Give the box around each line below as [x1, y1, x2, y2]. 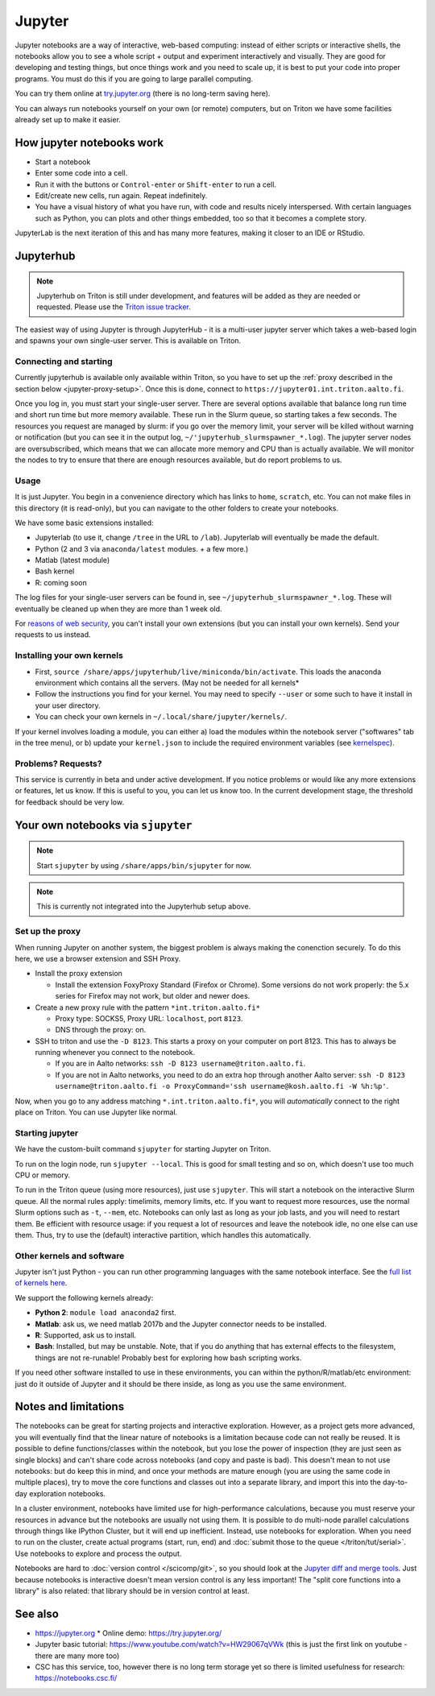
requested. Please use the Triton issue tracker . [36, 302, 191, 312]
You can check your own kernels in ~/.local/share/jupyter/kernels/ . [35, 712, 288, 722]
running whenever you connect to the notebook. [35, 1048, 196, 1057]
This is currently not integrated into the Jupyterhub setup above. [36, 902, 251, 912]
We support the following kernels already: [14, 1293, 154, 1302]
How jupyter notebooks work [14, 135, 164, 149]
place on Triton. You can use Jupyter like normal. [14, 1107, 178, 1117]
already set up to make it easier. [14, 114, 121, 124]
